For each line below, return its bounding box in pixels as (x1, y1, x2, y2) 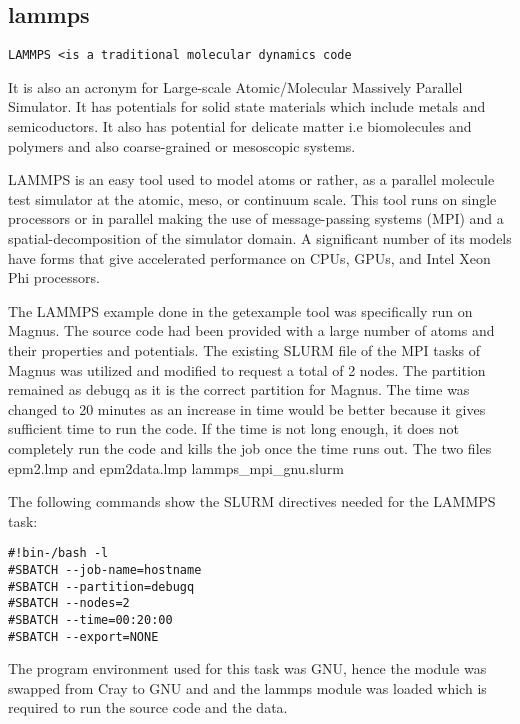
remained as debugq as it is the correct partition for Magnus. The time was (8, 379, 470, 400)
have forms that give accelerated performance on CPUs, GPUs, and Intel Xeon (8, 247, 491, 268)
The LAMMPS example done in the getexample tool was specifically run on (8, 300, 473, 321)
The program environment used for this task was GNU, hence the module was (8, 658, 487, 679)
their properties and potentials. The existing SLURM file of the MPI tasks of (8, 339, 481, 360)
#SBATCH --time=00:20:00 (8, 612, 173, 627)
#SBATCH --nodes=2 (8, 596, 130, 611)
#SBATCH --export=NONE (8, 629, 159, 644)
